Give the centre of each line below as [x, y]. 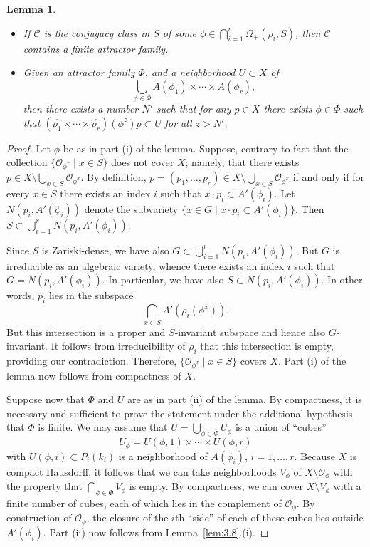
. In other [342, 280]
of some [180, 32]
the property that [45, 486]
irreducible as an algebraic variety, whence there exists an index [146, 265]
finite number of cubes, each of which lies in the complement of [144, 502]
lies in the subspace [91, 295]
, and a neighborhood [190, 72]
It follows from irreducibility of [118, 346]
